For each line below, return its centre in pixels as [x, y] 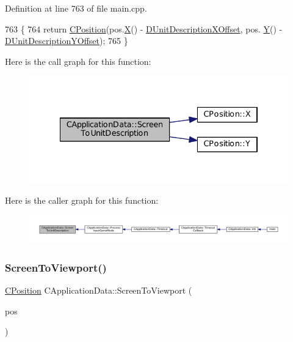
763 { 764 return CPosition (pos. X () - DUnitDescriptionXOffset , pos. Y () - [144, 28]
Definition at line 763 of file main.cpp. [76, 8]
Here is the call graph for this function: [78, 61]
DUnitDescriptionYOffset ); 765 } [67, 41]
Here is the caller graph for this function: [82, 200]
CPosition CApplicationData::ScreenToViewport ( [99, 290]
